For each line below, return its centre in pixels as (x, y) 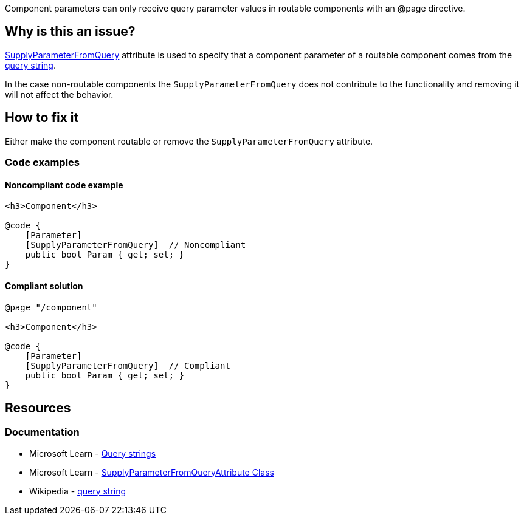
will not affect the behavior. (59, 94)
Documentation (42, 432)
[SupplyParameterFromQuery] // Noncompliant (136, 245)
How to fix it (42, 118)
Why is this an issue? (70, 32)
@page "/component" (51, 307)
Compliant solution (44, 286)
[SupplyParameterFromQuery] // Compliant (128, 365)
